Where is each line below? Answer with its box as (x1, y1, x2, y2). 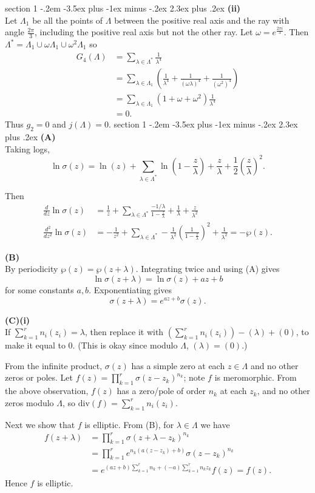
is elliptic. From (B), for (84, 418, 174, 430)
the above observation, (5, 384, 89, 397)
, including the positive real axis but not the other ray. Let (35, 25, 253, 38)
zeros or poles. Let (5, 371, 73, 384)
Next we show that (5, 418, 75, 430)
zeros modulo (5, 396, 54, 409)
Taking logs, (5, 142, 50, 155)
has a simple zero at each (131, 359, 225, 372)
